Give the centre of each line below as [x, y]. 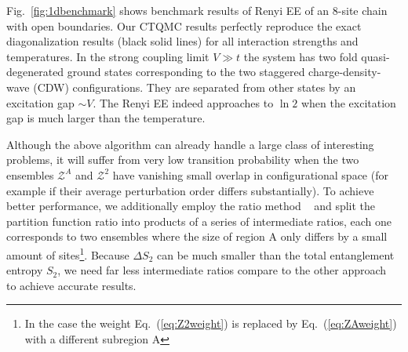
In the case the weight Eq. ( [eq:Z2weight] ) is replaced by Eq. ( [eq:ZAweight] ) [211, 323]
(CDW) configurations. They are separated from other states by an [195, 87]
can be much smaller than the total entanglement [276, 254]
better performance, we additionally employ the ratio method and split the [191, 206]
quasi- [375, 56]
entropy [25, 270]
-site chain [362, 10]
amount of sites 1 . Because [68, 253]
